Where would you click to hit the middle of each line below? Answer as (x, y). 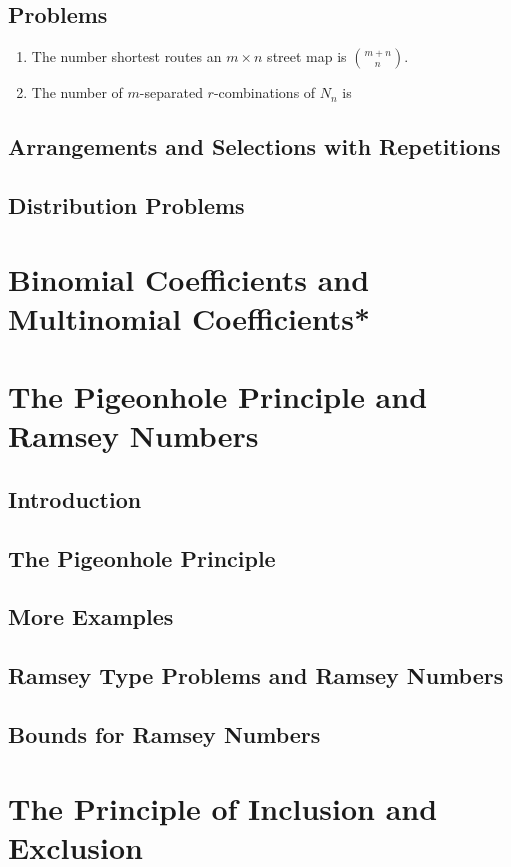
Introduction (75, 498)
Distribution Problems (126, 204)
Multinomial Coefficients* (189, 317)
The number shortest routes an (126, 56)
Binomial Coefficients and (189, 278)
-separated (171, 92)
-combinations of (264, 92)
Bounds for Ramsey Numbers (164, 734)
